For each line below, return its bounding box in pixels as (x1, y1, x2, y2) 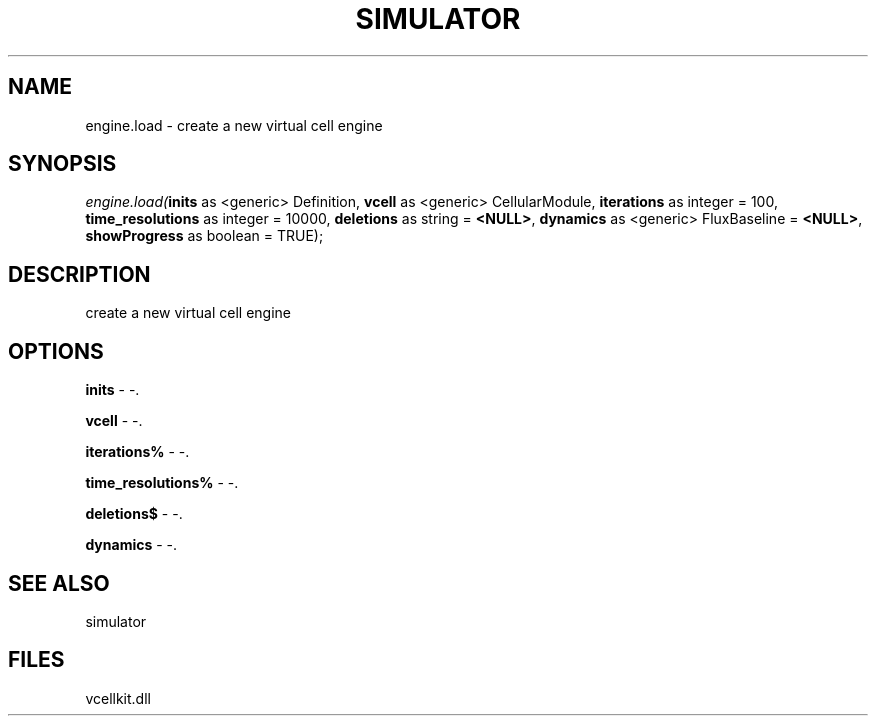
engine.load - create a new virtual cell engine (85, 116, 383, 134)
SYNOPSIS (8, 151, 117, 177)
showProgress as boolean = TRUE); (85, 227, 324, 245)
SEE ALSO (8, 570, 110, 596)
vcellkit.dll (85, 689, 151, 707)
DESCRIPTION (8, 261, 151, 287)
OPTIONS (8, 338, 104, 364)
